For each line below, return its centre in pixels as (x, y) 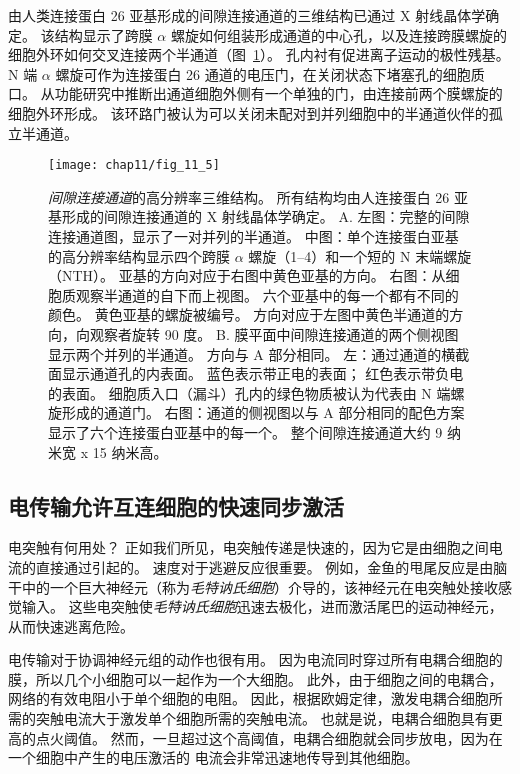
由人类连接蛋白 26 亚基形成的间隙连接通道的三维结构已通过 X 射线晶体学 (247, 15)
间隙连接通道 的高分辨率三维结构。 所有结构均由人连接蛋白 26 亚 (258, 196)
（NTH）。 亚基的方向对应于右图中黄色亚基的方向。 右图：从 (247, 275)
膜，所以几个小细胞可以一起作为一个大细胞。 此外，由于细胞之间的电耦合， (255, 678)
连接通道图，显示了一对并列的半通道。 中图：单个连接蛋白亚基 (253, 236)
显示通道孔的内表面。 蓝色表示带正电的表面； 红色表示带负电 (262, 373)
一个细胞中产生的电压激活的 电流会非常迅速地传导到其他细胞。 (213, 757)
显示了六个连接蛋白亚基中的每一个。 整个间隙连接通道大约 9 (245, 431)
